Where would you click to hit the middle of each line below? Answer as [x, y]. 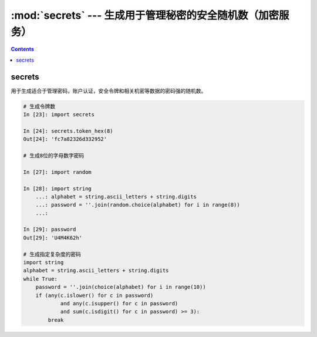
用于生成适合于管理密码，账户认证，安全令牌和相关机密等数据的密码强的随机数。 [109, 90]
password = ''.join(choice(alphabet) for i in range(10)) [121, 287]
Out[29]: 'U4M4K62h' [53, 237]
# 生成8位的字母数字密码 [54, 155]
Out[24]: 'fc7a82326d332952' [65, 139]
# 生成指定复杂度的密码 [52, 254]
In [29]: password [50, 230]
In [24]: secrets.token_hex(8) [68, 131]
